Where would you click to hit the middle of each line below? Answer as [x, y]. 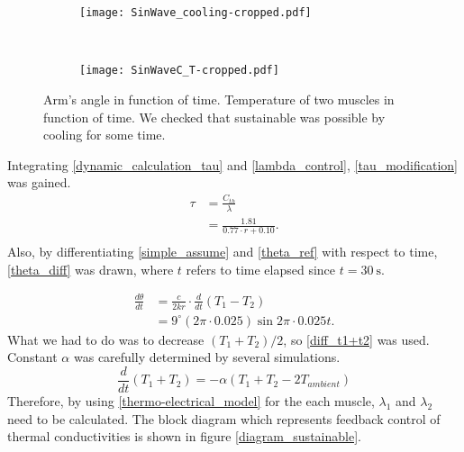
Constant [32, 357]
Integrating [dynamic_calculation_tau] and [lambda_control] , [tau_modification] [232, 164]
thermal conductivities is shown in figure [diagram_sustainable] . [184, 436]
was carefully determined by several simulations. [207, 357]
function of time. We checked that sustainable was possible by [214, 117]
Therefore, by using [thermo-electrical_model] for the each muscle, [191, 400]
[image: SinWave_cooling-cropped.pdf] [196, 13]
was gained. [39, 182]
